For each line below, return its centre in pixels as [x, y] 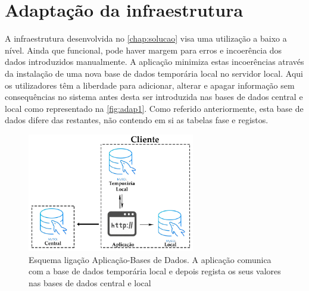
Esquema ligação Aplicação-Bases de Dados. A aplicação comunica [150, 259]
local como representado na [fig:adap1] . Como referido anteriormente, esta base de [154, 108]
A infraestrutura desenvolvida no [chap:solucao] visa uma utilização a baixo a [146, 38]
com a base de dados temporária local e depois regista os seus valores [155, 271]
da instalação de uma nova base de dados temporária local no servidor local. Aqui [154, 73]
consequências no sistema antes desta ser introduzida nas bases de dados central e [154, 97]
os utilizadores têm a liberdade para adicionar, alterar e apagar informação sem [150, 85]
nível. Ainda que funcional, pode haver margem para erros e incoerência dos [143, 50]
